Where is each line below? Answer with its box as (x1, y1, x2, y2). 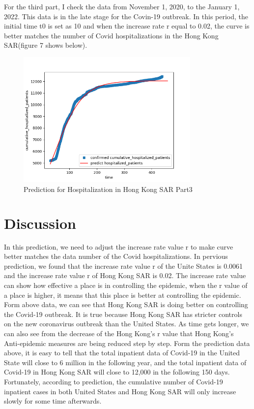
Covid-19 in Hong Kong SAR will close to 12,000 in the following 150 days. (4, 367, 230, 377)
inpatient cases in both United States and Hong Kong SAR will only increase (4, 386, 236, 396)
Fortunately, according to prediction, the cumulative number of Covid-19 (4, 376, 223, 386)
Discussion (4, 213, 76, 233)
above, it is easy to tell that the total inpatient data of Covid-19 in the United (4, 347, 240, 358)
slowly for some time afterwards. (4, 396, 102, 406)
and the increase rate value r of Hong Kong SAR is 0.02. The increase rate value (4, 270, 246, 281)
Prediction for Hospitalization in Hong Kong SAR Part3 (24, 184, 193, 194)
